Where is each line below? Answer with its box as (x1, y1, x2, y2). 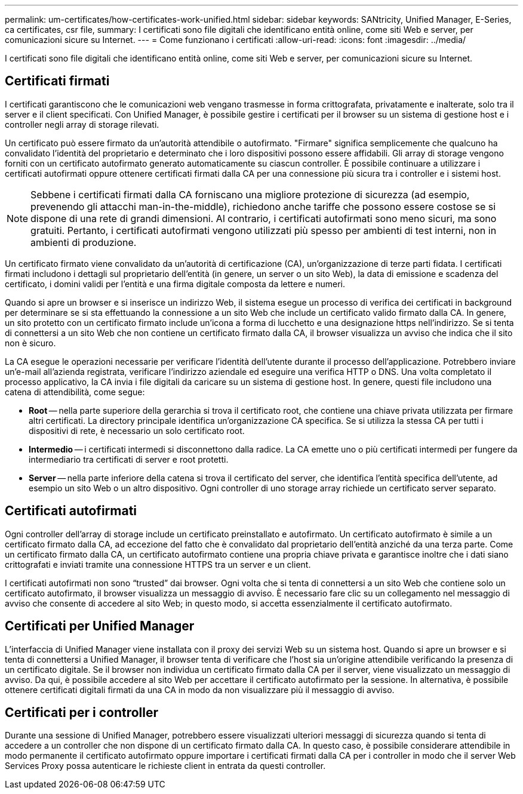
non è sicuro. (5, 337, 56, 348)
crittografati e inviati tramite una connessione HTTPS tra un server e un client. (5, 559, 311, 570)
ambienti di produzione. (30, 236, 137, 248)
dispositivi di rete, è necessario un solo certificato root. (29, 425, 245, 436)
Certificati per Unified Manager (5, 618, 195, 634)
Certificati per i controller (5, 704, 159, 720)
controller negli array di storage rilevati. (5, 119, 159, 130)
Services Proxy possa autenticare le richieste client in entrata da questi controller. (5, 761, 326, 771)
